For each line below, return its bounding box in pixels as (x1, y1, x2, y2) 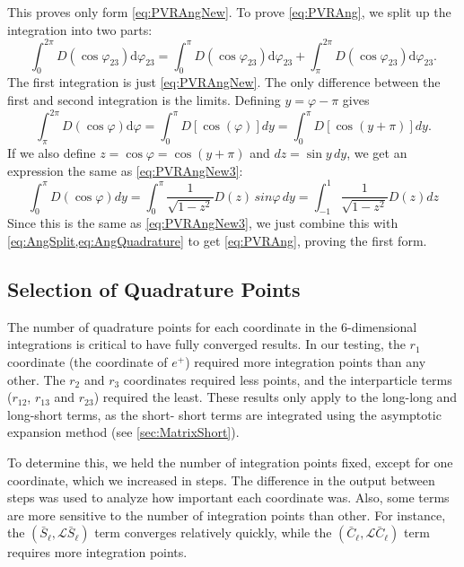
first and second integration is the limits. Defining (7, 91, 281, 109)
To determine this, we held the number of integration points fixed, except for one (7, 453, 453, 471)
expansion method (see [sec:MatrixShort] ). (7, 423, 240, 441)
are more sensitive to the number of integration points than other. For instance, (7, 505, 446, 524)
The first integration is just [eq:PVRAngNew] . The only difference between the (7, 73, 441, 92)
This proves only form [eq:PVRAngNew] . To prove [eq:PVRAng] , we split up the (7, 3, 451, 21)
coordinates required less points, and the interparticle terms (123, 370, 452, 388)
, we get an (346, 143, 407, 161)
